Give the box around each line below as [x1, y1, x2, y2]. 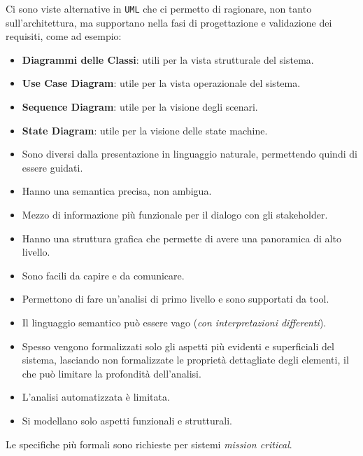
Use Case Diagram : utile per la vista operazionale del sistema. [22, 76, 301, 90]
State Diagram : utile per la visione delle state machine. [22, 123, 268, 137]
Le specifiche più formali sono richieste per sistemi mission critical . [6, 436, 292, 451]
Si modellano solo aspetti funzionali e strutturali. [22, 413, 232, 427]
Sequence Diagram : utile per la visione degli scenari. [22, 99, 258, 114]
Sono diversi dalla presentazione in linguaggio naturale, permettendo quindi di [22, 146, 357, 161]
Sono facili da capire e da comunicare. [22, 268, 185, 282]
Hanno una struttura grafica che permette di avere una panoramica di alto [22, 230, 341, 245]
